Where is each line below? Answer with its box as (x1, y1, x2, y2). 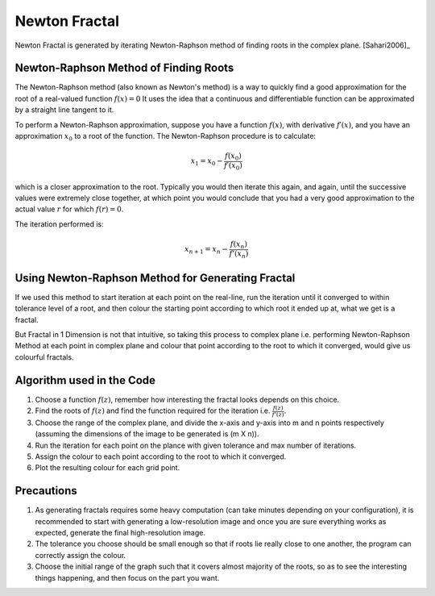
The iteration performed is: (14, 219, 104, 229)
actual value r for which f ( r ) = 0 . (14, 204, 124, 214)
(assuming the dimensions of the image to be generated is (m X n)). (35, 429, 259, 439)
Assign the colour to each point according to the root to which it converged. (35, 452, 287, 461)
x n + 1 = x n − (184, 244, 229, 256)
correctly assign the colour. (35, 550, 126, 560)
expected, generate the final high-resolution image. (35, 528, 205, 538)
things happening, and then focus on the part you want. (35, 573, 220, 582)
